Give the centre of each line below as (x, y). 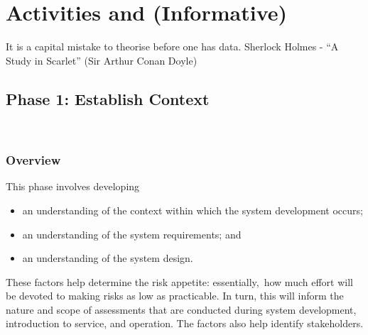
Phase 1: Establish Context (108, 98)
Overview (33, 160)
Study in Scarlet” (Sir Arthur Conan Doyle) (102, 60)
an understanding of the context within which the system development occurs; (193, 210)
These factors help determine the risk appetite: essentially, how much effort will (179, 281)
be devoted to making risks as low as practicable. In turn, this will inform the (175, 296)
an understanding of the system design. (108, 258)
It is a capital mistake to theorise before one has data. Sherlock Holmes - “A (172, 46)
